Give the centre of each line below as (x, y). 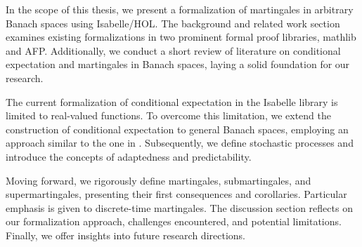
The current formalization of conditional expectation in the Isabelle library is (172, 101)
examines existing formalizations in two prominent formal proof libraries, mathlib (181, 37)
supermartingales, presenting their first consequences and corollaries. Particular (176, 194)
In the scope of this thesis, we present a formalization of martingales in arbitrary (180, 9)
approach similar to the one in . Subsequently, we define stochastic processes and (180, 143)
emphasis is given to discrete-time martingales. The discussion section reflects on (179, 207)
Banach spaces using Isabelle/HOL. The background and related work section (173, 23)
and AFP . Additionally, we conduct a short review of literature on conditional (173, 50)
